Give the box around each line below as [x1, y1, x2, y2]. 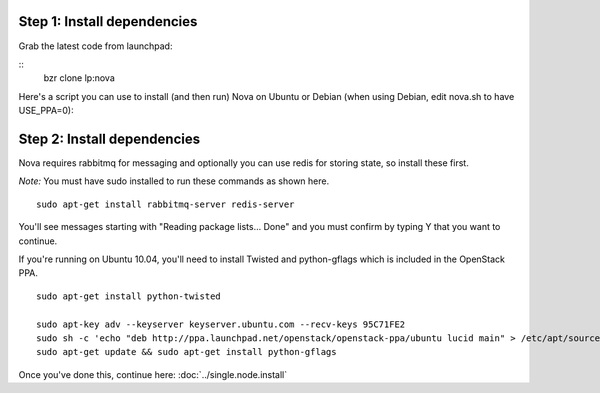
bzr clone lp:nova [43, 72, 115, 84]
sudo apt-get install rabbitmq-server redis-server [36, 198, 295, 210]
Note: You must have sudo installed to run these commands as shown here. [18, 175, 330, 187]
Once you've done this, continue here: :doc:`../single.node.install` [18, 368, 288, 380]
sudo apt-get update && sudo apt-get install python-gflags [36, 346, 337, 358]
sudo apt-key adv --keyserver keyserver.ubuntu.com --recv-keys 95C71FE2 [36, 318, 406, 330]
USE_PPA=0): [18, 105, 74, 117]
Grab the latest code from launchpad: [18, 40, 173, 52]
